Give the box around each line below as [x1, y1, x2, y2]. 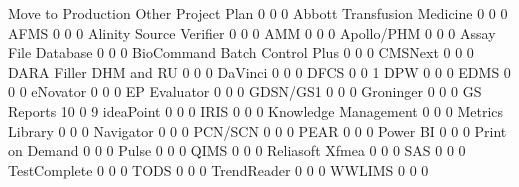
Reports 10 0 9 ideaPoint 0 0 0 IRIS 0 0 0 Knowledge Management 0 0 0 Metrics [8, 100, 504, 121]
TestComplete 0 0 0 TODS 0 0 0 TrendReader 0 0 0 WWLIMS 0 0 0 [8, 159, 429, 180]
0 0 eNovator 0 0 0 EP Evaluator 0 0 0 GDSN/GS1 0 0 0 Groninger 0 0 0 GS [8, 81, 482, 102]
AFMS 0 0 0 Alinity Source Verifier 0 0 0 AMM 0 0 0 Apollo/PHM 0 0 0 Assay [8, 22, 496, 43]
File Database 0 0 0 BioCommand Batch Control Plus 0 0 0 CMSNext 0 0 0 [8, 42, 474, 63]
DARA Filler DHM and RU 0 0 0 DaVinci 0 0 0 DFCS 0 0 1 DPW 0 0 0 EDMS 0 [8, 61, 511, 82]
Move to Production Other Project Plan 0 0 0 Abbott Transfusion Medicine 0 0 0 [8, 3, 508, 23]
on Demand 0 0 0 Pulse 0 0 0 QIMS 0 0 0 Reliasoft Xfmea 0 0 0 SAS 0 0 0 [8, 140, 466, 161]
